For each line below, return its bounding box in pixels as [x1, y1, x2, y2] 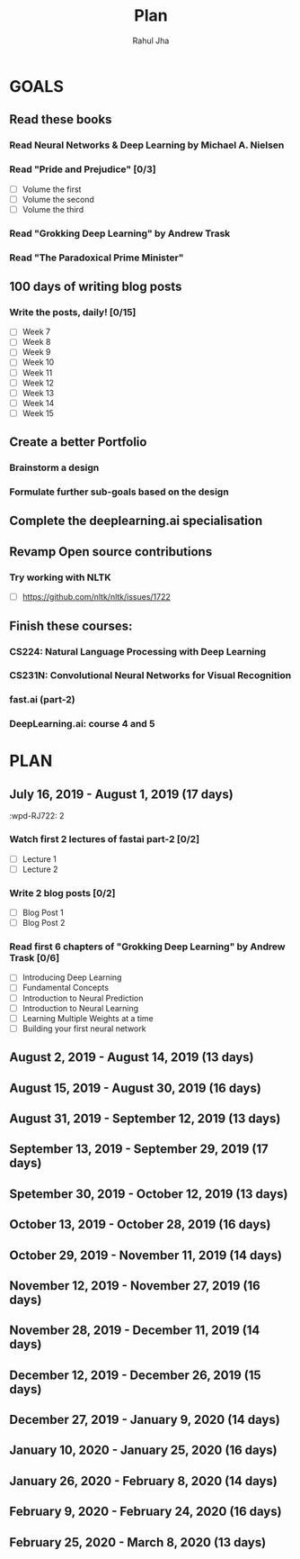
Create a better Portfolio [9, 434, 147, 450]
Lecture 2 [22, 864, 58, 875]
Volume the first [22, 184, 82, 195]
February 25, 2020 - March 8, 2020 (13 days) [9, 1535, 267, 1550]
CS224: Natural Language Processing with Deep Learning [9, 645, 267, 657]
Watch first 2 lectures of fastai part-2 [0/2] [9, 833, 200, 846]
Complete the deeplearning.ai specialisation [9, 513, 263, 529]
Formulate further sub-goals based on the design [9, 485, 229, 498]
